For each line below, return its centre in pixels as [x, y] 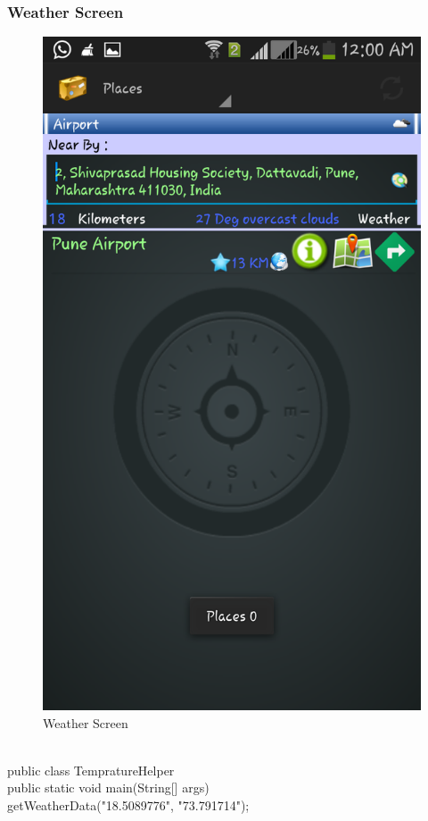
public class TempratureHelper [91, 770]
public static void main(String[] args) [108, 787]
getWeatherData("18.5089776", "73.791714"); [128, 804]
